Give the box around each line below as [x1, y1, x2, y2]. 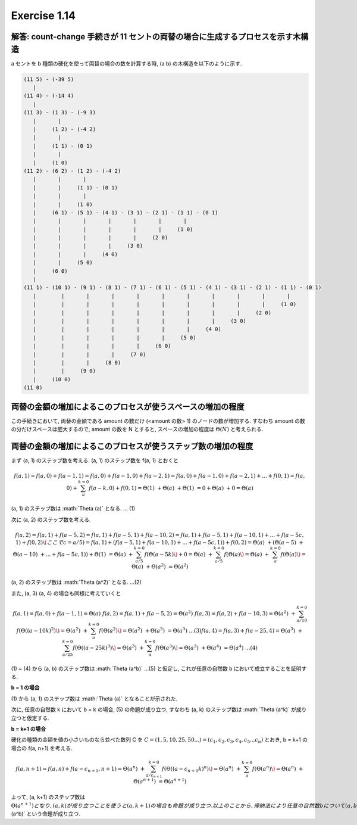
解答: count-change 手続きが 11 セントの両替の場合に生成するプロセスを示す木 [11, 32, 301, 42]
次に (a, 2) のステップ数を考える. [11, 516, 92, 523]
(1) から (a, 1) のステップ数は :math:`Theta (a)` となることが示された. [11, 695, 178, 702]
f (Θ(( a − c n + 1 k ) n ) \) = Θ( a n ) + [161, 764, 241, 774]
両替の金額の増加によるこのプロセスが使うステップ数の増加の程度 [11, 441, 253, 451]
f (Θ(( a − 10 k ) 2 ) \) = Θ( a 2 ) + [16, 626, 88, 634]
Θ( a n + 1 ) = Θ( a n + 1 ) [133, 777, 187, 785]
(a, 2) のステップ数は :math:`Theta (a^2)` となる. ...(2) [11, 578, 142, 586]
